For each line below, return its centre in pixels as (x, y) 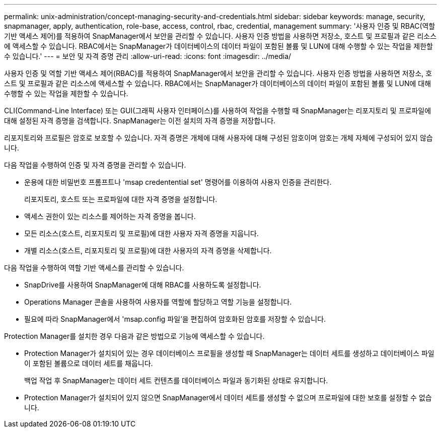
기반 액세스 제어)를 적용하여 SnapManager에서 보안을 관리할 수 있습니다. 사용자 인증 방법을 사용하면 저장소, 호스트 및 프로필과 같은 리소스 (220, 36)
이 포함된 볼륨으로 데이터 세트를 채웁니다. (89, 363)
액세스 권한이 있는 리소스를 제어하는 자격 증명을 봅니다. (110, 216)
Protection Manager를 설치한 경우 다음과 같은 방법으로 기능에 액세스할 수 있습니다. (134, 336)
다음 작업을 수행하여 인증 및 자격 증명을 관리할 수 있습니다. (95, 165)
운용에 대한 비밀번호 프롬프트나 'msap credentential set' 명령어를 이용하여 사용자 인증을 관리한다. (178, 182)
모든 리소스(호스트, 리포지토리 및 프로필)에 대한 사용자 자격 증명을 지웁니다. (141, 233)
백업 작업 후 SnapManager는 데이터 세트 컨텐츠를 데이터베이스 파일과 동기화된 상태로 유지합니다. (176, 380)
